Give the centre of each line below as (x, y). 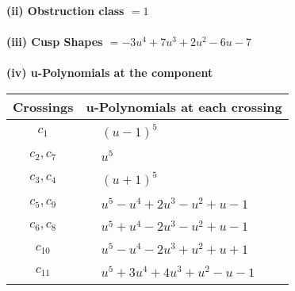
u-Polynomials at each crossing (184, 106)
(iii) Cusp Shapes (55, 42)
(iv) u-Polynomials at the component (110, 73)
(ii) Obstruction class (65, 10)
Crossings (43, 106)
